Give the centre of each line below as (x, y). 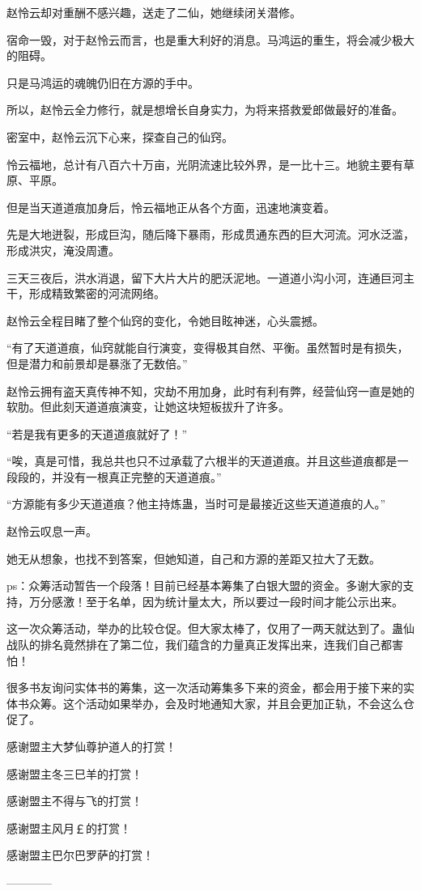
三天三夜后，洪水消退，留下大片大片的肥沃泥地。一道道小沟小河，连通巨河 (205, 277)
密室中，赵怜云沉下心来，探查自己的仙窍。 (120, 136)
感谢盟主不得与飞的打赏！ (74, 801)
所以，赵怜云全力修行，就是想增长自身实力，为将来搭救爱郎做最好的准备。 (205, 110)
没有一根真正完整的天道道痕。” (142, 476)
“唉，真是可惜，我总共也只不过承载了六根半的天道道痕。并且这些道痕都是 (202, 461)
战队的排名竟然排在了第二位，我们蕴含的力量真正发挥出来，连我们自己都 (199, 645)
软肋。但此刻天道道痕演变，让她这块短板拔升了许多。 (148, 407)
